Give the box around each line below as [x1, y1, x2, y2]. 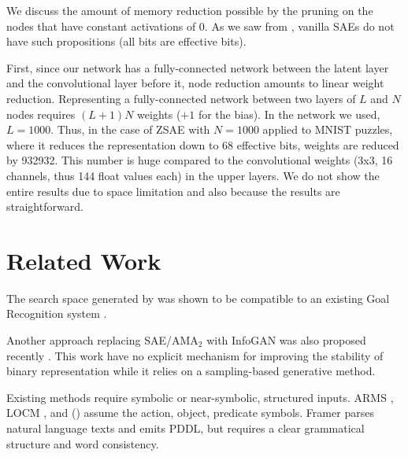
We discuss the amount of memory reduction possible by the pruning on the [6, 2, 373, 18]
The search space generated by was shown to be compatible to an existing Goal [6, 289, 390, 306]
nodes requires [6, 105, 76, 122]
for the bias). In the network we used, [198, 105, 380, 122]
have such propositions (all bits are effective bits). [6, 33, 247, 50]
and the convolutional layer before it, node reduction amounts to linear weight [6, 75, 384, 91]
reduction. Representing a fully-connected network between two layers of [6, 90, 356, 106]
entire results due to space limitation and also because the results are [6, 182, 340, 199]
